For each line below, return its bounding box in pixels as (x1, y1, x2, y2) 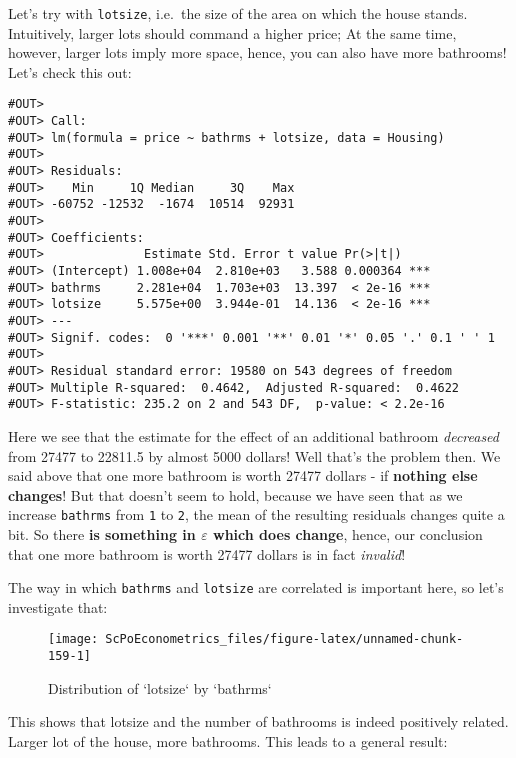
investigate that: (8, 596, 108, 617)
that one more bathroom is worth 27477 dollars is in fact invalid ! (8, 543, 406, 564)
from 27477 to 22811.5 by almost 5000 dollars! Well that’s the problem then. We (8, 445, 501, 466)
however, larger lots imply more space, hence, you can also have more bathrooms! (8, 42, 507, 63)
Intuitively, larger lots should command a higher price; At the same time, (8, 22, 457, 43)
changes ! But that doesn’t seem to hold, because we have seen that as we (8, 484, 463, 505)
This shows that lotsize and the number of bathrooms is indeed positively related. (8, 711, 509, 732)
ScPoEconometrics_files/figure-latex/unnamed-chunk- (105, 632, 464, 647)
